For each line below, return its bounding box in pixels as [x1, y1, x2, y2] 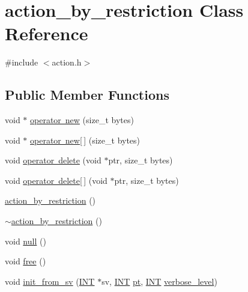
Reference [5, 21, 88, 46]
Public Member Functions [5, 85, 169, 104]
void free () [5, 255, 46, 267]
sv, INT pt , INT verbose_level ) [101, 275, 217, 287]
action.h [52, 56, 82, 68]
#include [5, 56, 38, 68]
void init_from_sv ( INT [5, 275, 95, 287]
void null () [5, 234, 46, 247]
